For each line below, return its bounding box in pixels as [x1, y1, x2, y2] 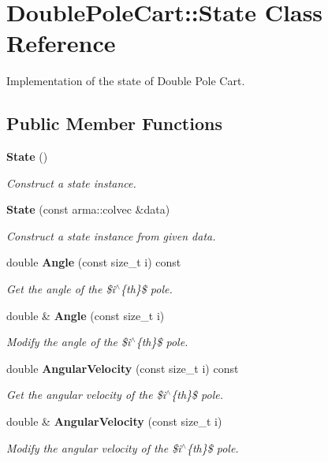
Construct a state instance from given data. [6, 227, 216, 244]
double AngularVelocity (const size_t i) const [6, 360, 239, 376]
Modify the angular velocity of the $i [6, 439, 181, 456]
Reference [6, 27, 116, 59]
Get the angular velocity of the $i [6, 386, 166, 403]
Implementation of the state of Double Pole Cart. [6, 73, 245, 89]
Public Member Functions [6, 111, 222, 136]
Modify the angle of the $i [6, 333, 131, 350]
